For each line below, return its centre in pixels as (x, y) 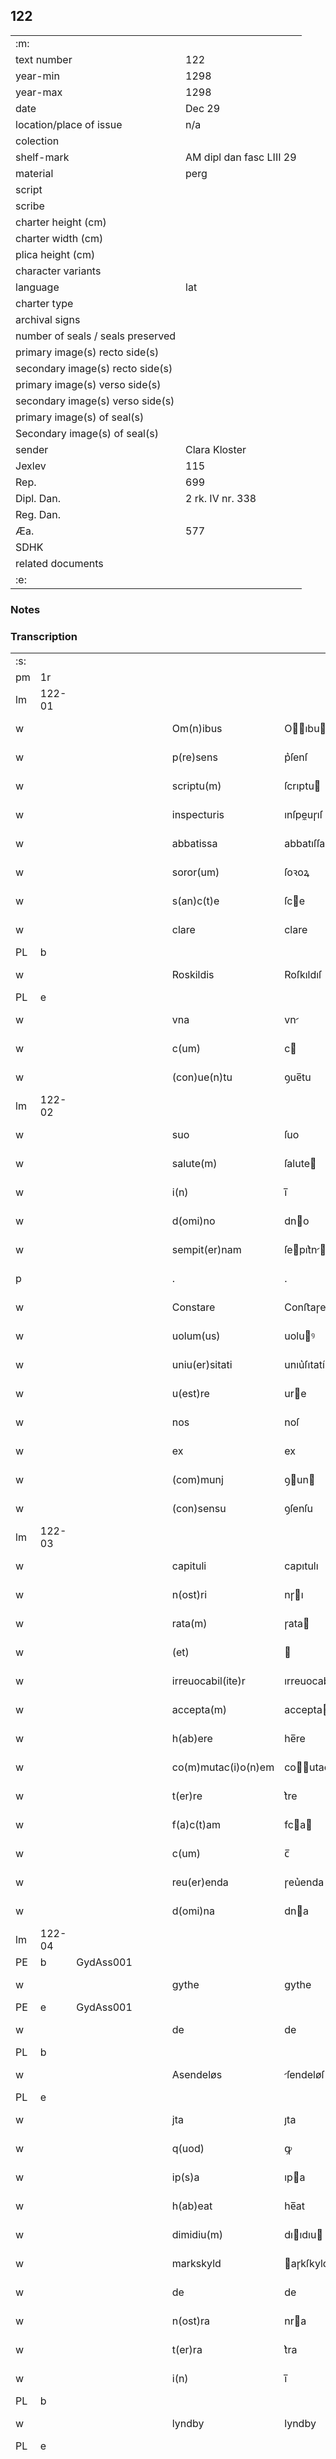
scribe (30, 206)
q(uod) (188, 2149)
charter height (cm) (61, 222)
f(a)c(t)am (196, 1825)
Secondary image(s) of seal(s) (87, 433)
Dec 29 (203, 108)
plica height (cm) (55, 254)
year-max (39, 92)
